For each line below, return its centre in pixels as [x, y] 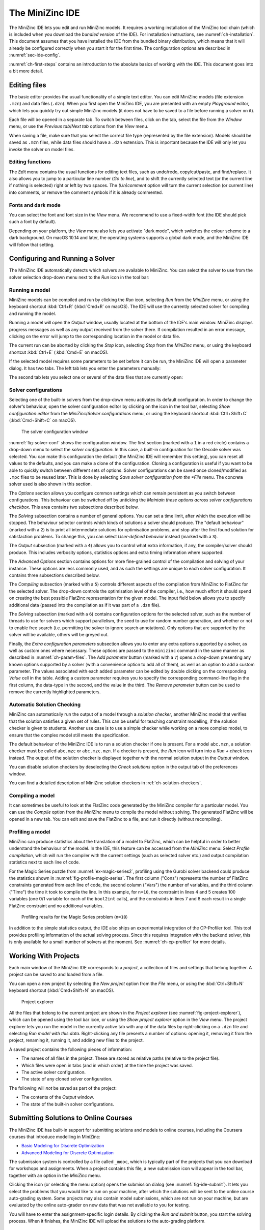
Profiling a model [30, 831]
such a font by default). [33, 222]
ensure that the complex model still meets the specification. [69, 735]
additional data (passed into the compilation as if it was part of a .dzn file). [85, 605]
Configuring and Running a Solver [62, 259]
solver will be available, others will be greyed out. [59, 635]
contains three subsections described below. [54, 575]
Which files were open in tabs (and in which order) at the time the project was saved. [107, 1065]
